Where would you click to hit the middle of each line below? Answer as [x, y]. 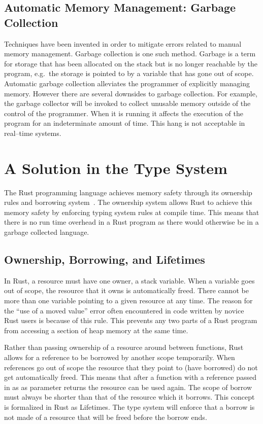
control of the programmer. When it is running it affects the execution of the [124, 113]
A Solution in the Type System [116, 168]
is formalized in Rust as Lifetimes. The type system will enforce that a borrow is [129, 407]
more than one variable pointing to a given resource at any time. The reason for [128, 301]
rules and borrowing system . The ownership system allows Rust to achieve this [128, 202]
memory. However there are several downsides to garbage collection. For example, [131, 93]
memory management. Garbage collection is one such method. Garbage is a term [130, 54]
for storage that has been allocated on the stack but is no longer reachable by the [131, 63]
